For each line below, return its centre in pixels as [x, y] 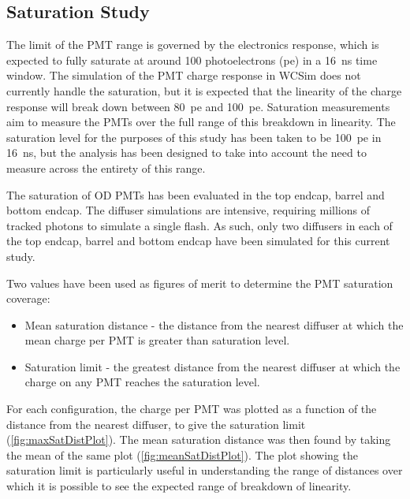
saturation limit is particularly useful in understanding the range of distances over [205, 470]
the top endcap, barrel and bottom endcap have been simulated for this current [198, 241]
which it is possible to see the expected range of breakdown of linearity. [179, 486]
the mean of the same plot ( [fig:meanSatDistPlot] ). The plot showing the [182, 454]
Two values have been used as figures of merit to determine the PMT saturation [200, 283]
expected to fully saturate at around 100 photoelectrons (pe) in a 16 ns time [192, 60]
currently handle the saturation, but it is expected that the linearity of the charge [204, 90]
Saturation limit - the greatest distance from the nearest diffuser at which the [212, 366]
